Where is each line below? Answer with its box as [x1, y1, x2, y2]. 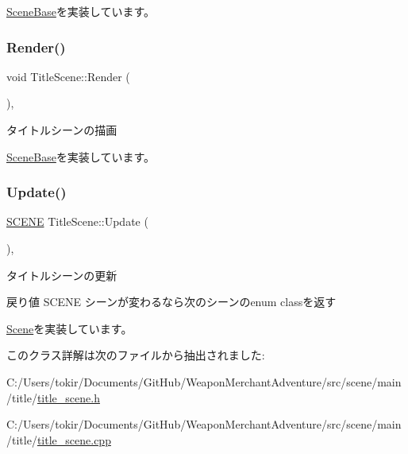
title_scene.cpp [37, 431, 111, 448]
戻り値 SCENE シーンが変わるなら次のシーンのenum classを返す [6, 293, 337, 310]
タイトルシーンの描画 [6, 122, 117, 138]
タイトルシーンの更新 [6, 266, 117, 283]
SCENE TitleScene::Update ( [6, 213, 148, 230]
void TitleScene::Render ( [6, 68, 130, 84]
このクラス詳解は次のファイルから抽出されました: [6, 347, 265, 363]
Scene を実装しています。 [6, 320, 133, 336]
